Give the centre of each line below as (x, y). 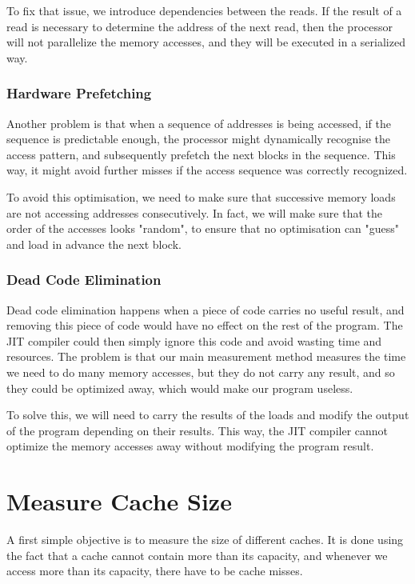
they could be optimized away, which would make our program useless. (180, 388)
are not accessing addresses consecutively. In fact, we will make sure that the (194, 212)
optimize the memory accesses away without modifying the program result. (190, 446)
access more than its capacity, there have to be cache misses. (155, 571)
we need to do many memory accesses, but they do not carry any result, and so (201, 372)
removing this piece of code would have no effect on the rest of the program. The (205, 325)
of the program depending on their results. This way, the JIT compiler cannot (198, 430)
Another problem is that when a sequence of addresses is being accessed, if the (199, 123)
